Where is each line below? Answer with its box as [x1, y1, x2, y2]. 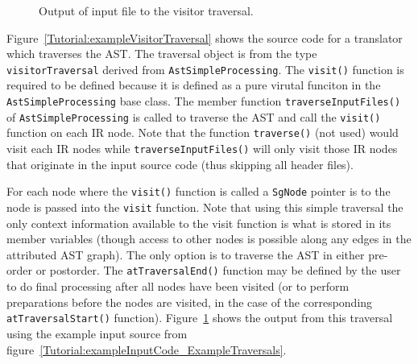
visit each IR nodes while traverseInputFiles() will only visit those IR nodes [6, 140, 398, 156]
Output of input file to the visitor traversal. [39, 2, 254, 19]
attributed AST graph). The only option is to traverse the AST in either [6, 246, 365, 263]
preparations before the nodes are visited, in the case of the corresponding [6, 293, 373, 310]
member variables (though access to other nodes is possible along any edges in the [6, 230, 412, 247]
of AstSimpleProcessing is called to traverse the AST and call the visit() [6, 108, 381, 125]
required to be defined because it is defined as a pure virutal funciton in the [6, 77, 381, 93]
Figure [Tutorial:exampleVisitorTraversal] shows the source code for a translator [6, 29, 403, 46]
